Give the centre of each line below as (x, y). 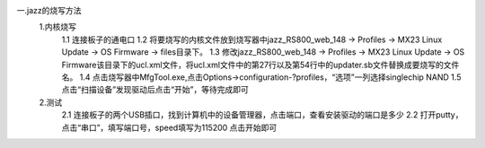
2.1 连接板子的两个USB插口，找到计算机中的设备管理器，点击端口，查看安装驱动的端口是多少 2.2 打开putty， (262, 115)
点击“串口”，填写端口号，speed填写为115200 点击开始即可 (169, 127)
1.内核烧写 (57, 27)
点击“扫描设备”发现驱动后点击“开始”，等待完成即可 (155, 90)
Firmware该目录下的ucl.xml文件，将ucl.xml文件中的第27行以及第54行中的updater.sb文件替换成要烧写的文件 (260, 65)
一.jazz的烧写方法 (49, 10)
